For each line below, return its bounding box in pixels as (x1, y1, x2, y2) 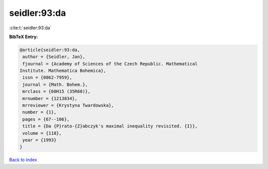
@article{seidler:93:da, (19, 47, 80, 53)
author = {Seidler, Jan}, (22, 54, 85, 59)
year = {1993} (22, 137, 57, 143)
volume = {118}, (22, 130, 62, 136)
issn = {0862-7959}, (22, 75, 72, 80)
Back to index (9, 157, 37, 163)
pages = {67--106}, (22, 116, 69, 122)
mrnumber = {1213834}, (22, 96, 78, 101)
